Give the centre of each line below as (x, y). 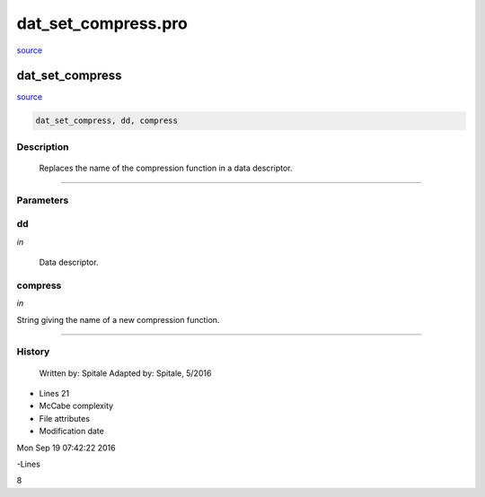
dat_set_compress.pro (102, 23)
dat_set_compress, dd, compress (107, 121)
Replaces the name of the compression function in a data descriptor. (166, 168)
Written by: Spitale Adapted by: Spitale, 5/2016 (125, 373)
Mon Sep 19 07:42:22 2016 (66, 448)
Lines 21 (54, 393)
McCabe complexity (76, 406)
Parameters (43, 200)
